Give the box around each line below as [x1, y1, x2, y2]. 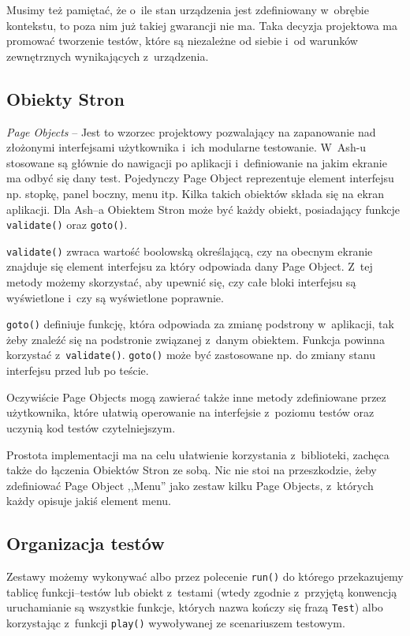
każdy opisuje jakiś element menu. [6, 492, 171, 509]
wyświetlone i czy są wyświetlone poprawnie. [6, 289, 224, 305]
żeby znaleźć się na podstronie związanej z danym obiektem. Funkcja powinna [6, 331, 385, 347]
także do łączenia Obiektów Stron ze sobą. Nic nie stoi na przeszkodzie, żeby [6, 462, 377, 478]
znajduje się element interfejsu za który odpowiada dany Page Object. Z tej [6, 258, 373, 275]
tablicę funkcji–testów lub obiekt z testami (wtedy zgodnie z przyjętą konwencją [6, 583, 397, 600]
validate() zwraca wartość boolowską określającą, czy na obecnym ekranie [6, 242, 373, 259]
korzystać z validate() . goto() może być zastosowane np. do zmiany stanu [6, 346, 375, 363]
